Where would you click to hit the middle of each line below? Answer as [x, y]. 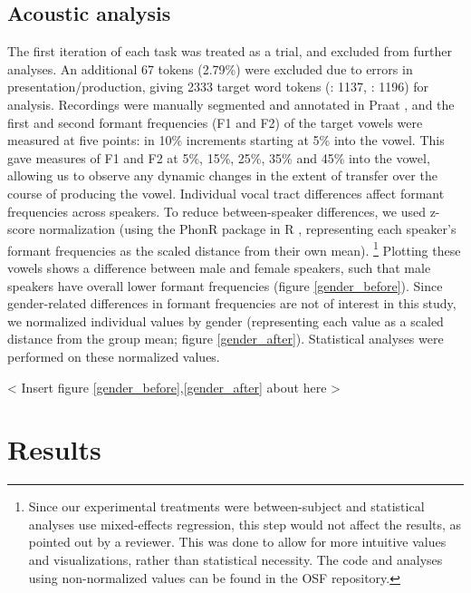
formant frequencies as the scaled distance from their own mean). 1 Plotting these [234, 248]
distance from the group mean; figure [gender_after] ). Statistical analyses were [226, 339]
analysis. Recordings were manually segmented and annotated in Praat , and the [231, 104]
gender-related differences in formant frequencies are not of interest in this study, [232, 303]
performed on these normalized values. [114, 356]
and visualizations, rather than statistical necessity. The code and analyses [235, 560]
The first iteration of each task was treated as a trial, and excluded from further [230, 51]
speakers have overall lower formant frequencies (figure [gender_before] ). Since [225, 285]
